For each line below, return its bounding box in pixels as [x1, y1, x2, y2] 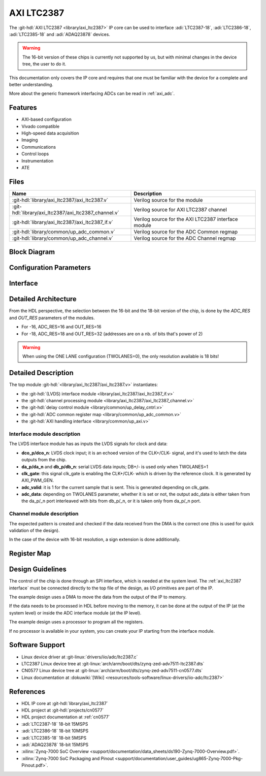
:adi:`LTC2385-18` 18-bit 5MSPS [21, 735, 87, 741]
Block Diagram [9, 248, 55, 256]
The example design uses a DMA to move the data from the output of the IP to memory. [9, 594, 187, 600]
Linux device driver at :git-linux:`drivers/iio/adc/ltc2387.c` [21, 654, 138, 660]
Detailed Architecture [9, 295, 77, 303]
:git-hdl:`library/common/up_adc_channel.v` [12, 234, 113, 241]
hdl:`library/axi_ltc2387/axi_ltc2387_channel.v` [12, 209, 120, 216]
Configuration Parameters [9, 263, 91, 272]
